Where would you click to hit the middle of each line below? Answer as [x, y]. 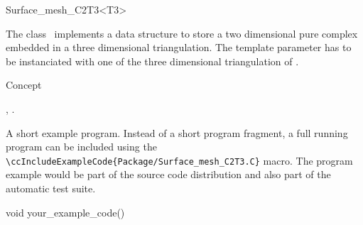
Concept [24, 85]
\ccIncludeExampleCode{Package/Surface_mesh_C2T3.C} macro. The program [179, 160]
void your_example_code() [65, 212]
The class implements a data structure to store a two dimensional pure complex [182, 33]
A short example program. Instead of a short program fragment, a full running [177, 132]
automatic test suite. [51, 188]
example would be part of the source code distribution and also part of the [168, 174]
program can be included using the [81, 147]
